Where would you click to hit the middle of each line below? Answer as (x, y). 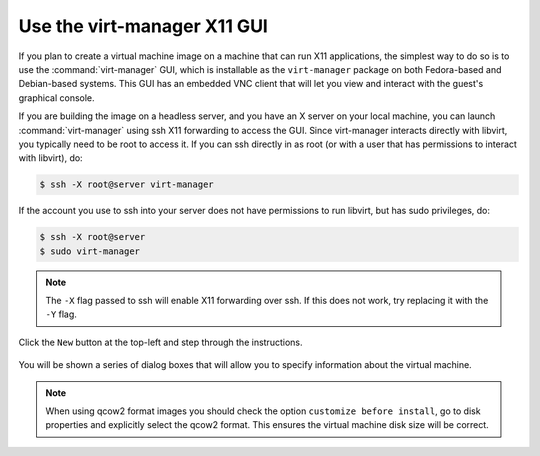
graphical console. (56, 97)
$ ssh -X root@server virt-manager (126, 184)
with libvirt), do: (51, 158)
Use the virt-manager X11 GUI (143, 26)
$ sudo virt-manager (89, 251)
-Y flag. (61, 314)
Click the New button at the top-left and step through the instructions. (160, 342)
